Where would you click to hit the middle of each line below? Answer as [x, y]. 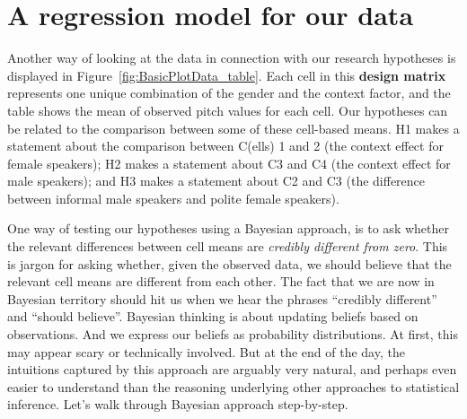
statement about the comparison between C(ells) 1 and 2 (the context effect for [225, 146]
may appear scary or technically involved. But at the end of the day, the [206, 351]
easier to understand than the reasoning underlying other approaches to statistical [233, 386]
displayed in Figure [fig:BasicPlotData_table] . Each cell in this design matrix [227, 75]
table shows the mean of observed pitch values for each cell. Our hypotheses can [228, 110]
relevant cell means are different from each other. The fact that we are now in [221, 281]
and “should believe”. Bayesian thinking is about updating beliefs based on [213, 316]
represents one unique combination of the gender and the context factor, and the [229, 93]
